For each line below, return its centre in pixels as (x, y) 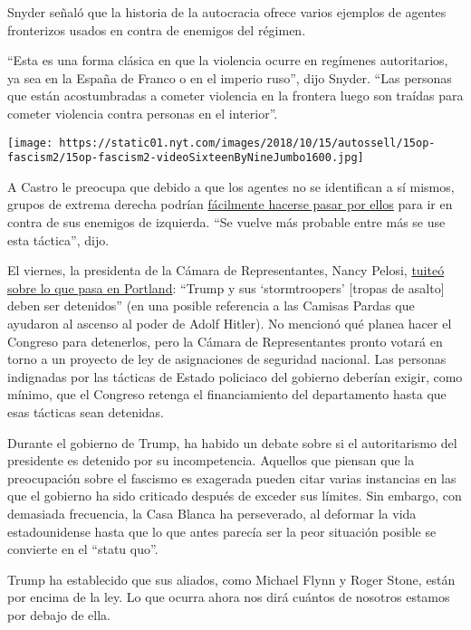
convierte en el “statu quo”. (83, 549)
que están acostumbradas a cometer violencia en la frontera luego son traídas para (235, 95)
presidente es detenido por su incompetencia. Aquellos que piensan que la (211, 460)
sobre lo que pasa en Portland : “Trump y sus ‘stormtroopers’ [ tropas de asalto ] (226, 287)
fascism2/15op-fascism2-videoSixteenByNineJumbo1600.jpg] (186, 158)
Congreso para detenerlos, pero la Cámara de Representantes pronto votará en (225, 341)
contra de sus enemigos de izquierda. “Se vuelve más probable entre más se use (226, 222)
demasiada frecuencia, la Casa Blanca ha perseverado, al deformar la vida (212, 513)
